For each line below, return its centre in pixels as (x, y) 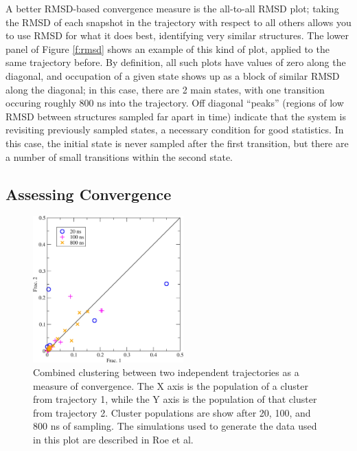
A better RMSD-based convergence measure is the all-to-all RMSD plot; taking (172, 8)
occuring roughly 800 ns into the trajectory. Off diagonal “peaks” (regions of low (175, 103)
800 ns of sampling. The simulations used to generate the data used (175, 426)
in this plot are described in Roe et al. (113, 439)
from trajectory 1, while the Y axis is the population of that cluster (175, 399)
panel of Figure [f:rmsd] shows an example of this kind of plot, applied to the (168, 48)
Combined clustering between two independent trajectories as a (166, 372)
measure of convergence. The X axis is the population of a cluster (171, 385)
